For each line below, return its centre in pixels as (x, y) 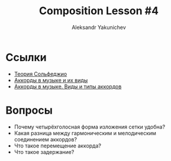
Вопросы (29, 110)
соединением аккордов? (46, 139)
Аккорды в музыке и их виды (51, 80)
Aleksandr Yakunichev (99, 27)
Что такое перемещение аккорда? (58, 146)
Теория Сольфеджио (41, 74)
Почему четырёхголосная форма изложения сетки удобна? (90, 127)
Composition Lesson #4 (99, 11)
